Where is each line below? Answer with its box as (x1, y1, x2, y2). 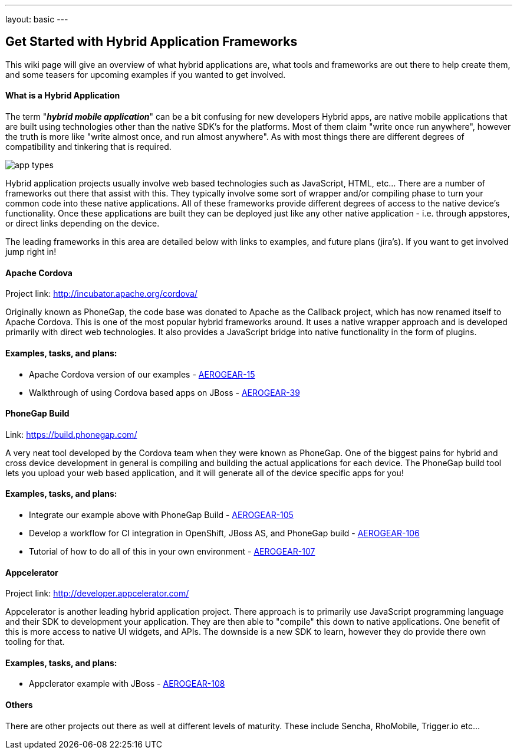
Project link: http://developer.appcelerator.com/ (5, 588, 189, 599)
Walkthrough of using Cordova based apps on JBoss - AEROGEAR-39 (29, 387, 300, 398)
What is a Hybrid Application (5, 90, 120, 101)
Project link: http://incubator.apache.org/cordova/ (5, 289, 197, 299)
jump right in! (5, 247, 57, 257)
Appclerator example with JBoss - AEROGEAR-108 (29, 678, 225, 689)
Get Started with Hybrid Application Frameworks (5, 34, 298, 50)
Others (5, 699, 33, 710)
